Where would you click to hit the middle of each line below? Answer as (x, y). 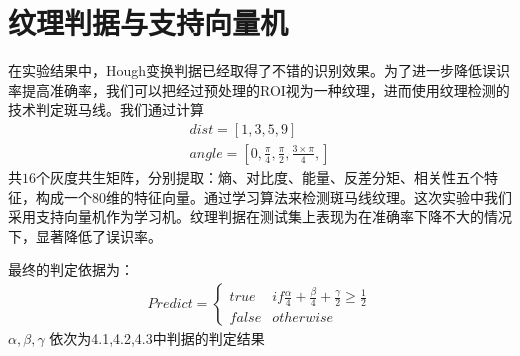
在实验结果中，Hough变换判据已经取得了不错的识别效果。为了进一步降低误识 (259, 70)
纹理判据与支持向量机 (148, 22)
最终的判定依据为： (71, 269)
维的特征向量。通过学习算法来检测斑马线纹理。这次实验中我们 (309, 196)
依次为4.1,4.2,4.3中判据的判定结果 (157, 337)
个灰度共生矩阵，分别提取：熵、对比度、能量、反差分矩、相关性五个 (260, 176)
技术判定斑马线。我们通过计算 (106, 109)
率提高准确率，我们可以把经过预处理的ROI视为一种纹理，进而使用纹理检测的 (259, 89)
